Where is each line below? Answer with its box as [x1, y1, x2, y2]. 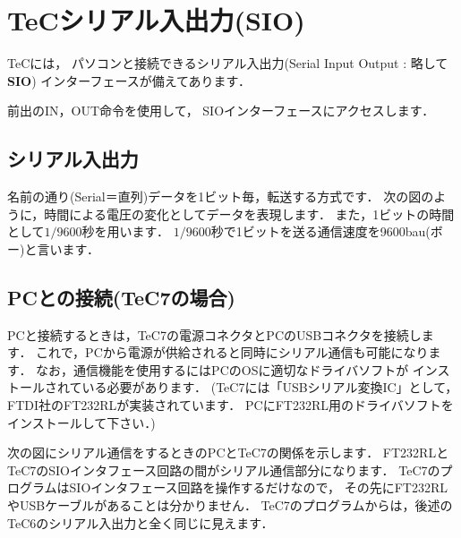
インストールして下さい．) [7, 413, 156, 431]
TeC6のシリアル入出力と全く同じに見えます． [7, 513, 274, 532]
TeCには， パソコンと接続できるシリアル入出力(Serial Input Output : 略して [7, 54, 448, 73]
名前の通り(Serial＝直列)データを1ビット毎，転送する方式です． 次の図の [7, 187, 434, 206]
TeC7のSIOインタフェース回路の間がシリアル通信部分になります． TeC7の [7, 460, 440, 479]
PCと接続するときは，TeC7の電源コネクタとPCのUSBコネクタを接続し [7, 325, 422, 344]
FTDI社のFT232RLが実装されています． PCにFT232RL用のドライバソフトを [7, 396, 454, 414]
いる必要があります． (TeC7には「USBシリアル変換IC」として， [81, 378, 458, 397]
